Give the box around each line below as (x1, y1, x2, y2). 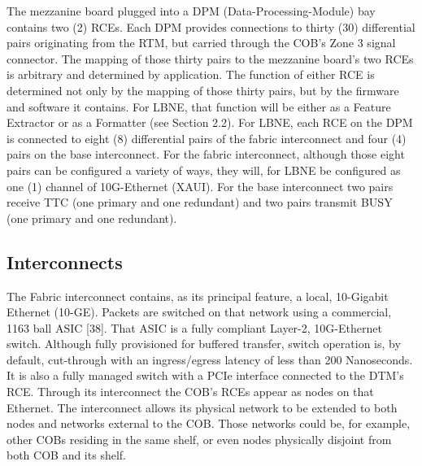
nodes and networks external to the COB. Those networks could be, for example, (7, 415, 411, 432)
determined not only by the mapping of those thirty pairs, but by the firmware (7, 81, 399, 98)
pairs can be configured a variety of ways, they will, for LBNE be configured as (7, 161, 401, 178)
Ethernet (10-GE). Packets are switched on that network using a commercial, (7, 303, 392, 320)
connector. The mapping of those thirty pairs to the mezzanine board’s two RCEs (7, 50, 414, 67)
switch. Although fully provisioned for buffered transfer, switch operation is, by (7, 335, 401, 352)
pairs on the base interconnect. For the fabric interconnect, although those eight (7, 146, 405, 163)
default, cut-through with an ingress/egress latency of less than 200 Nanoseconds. (7, 351, 413, 368)
